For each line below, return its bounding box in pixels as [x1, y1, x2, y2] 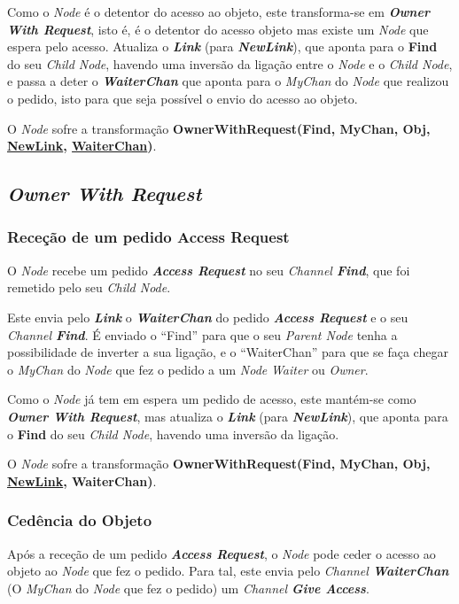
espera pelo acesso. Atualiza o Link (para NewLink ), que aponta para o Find [7, 37, 438, 56]
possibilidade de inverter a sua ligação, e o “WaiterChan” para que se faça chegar [7, 343, 448, 361]
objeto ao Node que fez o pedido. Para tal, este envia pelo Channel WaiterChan [7, 561, 449, 580]
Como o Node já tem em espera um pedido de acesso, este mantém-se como [7, 390, 416, 408]
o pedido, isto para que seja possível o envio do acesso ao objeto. [7, 89, 358, 107]
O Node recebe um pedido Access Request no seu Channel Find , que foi [7, 260, 410, 279]
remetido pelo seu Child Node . [7, 278, 171, 297]
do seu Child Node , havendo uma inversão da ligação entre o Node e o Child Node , [7, 54, 453, 73]
